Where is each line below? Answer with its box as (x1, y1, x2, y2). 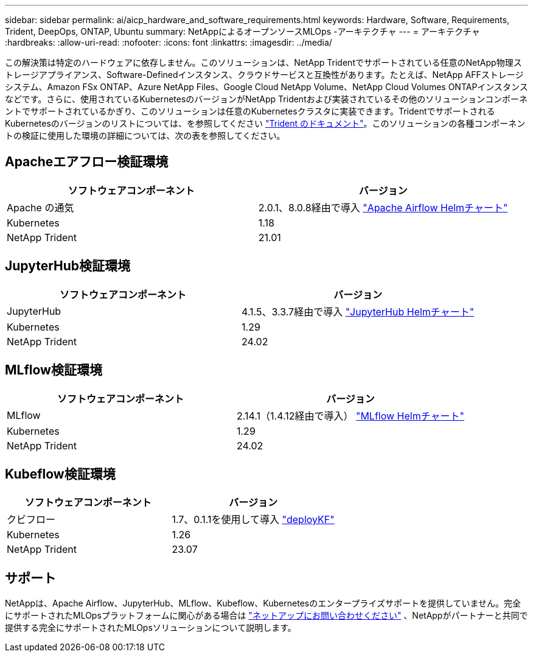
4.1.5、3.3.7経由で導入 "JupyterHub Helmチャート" (242, 305, 475, 318)
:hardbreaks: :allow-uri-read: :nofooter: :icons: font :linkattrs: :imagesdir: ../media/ (5, 37, 332, 47)
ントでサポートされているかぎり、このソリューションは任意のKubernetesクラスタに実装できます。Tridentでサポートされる (5, 106, 495, 116)
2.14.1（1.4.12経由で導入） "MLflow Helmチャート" (237, 409, 464, 422)
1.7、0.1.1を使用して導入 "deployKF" (172, 513, 335, 526)
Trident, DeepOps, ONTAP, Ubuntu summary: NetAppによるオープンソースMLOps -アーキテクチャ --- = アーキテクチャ (5, 26, 480, 37)
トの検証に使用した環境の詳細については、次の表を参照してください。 (5, 130, 285, 141)
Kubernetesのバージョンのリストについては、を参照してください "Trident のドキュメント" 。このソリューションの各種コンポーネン (5, 118, 526, 128)
